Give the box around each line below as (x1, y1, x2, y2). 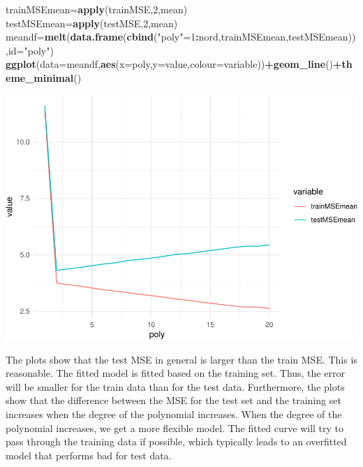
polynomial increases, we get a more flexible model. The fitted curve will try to (6, 420, 344, 435)
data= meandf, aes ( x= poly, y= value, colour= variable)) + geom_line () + (40, 57, 342, 71)
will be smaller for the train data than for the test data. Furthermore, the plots (6, 379, 345, 394)
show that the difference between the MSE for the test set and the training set (6, 393, 341, 408)
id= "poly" (8, 43, 50, 57)
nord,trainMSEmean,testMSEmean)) (198, 29, 356, 44)
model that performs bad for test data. (6, 447, 172, 462)
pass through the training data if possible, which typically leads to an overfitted (6, 434, 347, 449)
